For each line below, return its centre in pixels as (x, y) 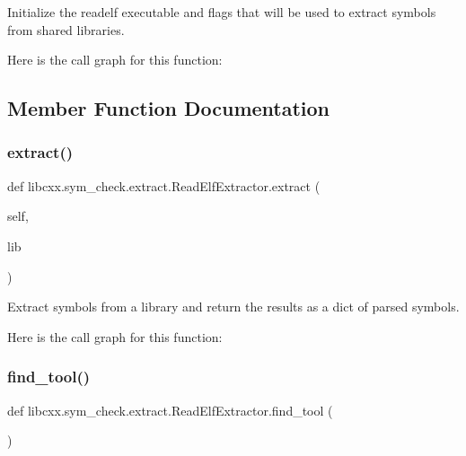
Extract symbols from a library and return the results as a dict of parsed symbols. (233, 307)
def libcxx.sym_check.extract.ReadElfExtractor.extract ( (164, 185)
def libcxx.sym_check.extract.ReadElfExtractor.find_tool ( (170, 410)
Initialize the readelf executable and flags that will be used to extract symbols (222, 12)
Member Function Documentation (169, 108)
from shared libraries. (66, 29)
